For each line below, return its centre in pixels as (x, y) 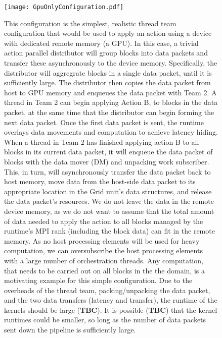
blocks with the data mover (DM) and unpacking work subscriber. (107, 161)
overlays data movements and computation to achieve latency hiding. (111, 132)
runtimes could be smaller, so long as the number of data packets (105, 320)
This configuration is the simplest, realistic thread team (90, 23)
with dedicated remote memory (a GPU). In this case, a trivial (101, 43)
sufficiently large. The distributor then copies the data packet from (107, 82)
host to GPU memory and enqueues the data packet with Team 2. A (110, 92)
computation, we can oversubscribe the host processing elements (103, 250)
